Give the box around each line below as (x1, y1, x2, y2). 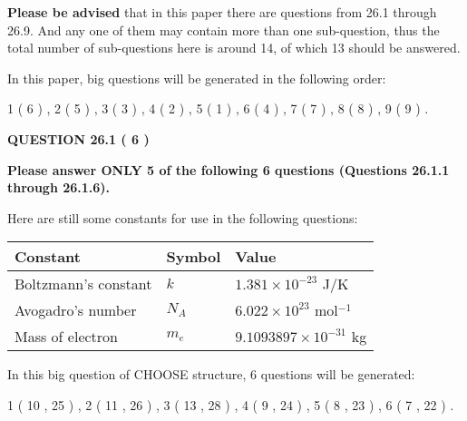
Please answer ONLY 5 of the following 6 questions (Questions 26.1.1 (7, 160, 450, 179)
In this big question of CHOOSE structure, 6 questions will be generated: (7, 365, 415, 384)
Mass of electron (15, 326, 118, 348)
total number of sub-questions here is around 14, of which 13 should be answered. (7, 38, 461, 57)
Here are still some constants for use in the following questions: (7, 208, 358, 227)
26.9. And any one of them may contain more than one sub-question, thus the (7, 20, 440, 39)
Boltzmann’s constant (15, 273, 152, 295)
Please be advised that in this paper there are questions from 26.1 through (7, 3, 437, 21)
